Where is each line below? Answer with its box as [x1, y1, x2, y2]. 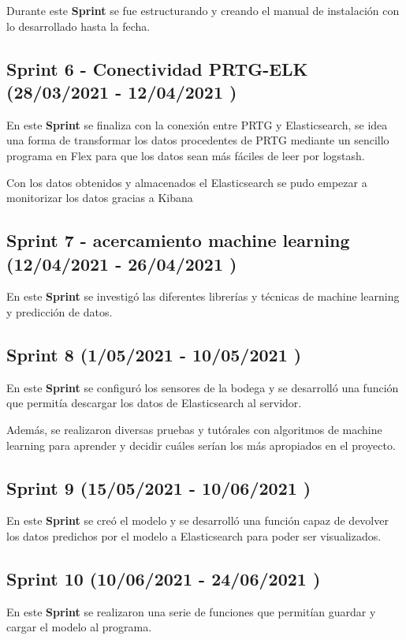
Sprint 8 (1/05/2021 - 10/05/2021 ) [6, 342, 302, 366]
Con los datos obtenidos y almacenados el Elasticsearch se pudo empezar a [6, 174, 367, 190]
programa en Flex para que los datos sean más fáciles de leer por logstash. [6, 147, 365, 163]
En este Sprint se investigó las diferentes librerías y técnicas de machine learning [6, 288, 400, 305]
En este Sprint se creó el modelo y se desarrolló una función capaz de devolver [6, 512, 389, 529]
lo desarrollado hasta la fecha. [6, 17, 151, 34]
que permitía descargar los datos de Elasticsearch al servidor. [6, 395, 302, 411]
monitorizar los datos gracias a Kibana [6, 189, 193, 206]
